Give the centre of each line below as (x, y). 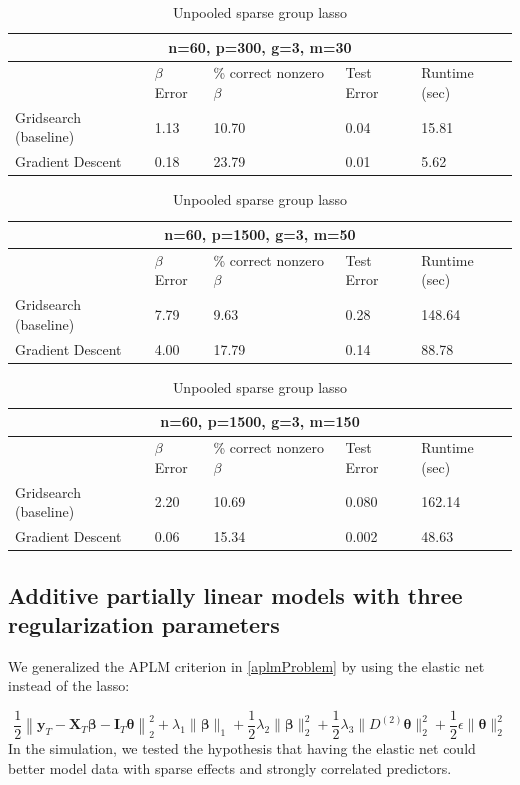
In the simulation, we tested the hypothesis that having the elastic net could (242, 748)
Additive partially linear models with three (235, 594)
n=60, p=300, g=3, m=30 (260, 46)
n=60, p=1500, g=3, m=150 (260, 421)
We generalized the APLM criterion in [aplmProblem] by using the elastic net (246, 665)
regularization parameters (144, 624)
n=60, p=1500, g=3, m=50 (260, 234)
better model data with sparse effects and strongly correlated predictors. (230, 767)
